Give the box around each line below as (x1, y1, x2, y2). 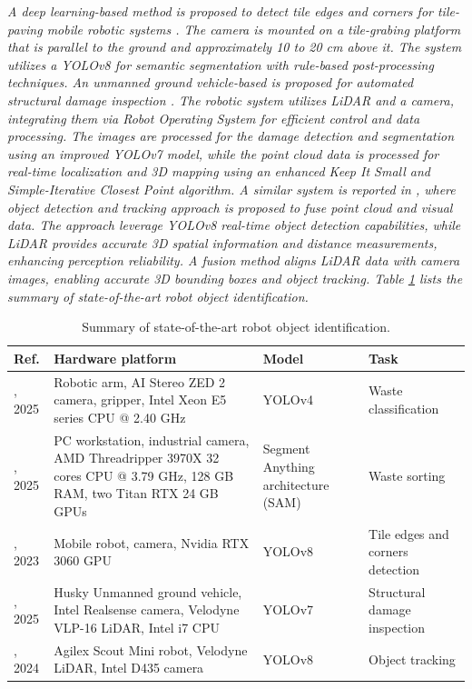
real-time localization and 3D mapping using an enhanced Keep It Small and (7, 162, 430, 181)
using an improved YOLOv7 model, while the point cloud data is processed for (7, 144, 439, 163)
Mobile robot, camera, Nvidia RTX (54, 533, 250, 552)
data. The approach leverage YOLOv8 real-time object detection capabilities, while (7, 215, 461, 235)
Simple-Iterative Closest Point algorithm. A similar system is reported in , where (7, 179, 456, 198)
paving (7, 19, 43, 38)
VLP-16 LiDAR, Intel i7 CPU (54, 618, 220, 636)
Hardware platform (54, 348, 177, 367)
